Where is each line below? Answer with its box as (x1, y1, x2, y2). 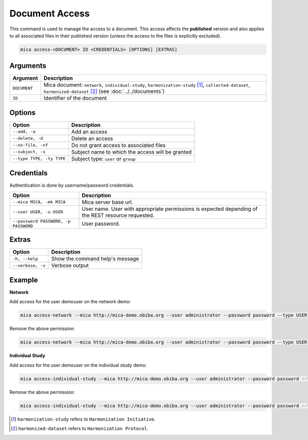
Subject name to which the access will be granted (71, 148, 192, 155)
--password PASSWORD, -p (12, 218, 71, 224)
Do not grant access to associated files (71, 141, 166, 149)
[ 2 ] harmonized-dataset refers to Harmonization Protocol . (11, 425, 148, 431)
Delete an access (71, 135, 113, 142)
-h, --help (12, 256, 38, 262)
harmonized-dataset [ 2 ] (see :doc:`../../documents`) (44, 88, 165, 95)
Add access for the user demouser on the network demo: (9, 299, 131, 305)
